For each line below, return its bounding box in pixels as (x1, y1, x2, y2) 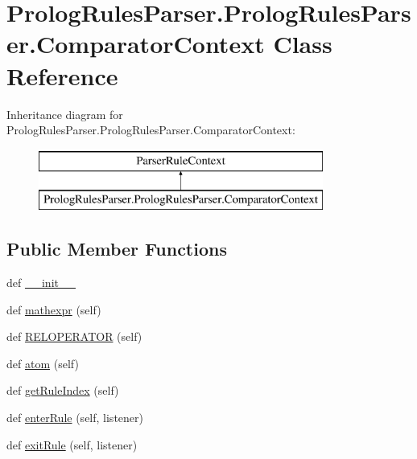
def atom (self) (6, 354, 79, 371)
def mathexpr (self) (6, 301, 101, 318)
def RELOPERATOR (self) (6, 328, 142, 345)
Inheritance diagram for (6, 105, 123, 122)
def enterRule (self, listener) (6, 409, 143, 426)
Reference (6, 59, 118, 92)
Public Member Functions (6, 236, 227, 261)
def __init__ (6, 274, 76, 291)
